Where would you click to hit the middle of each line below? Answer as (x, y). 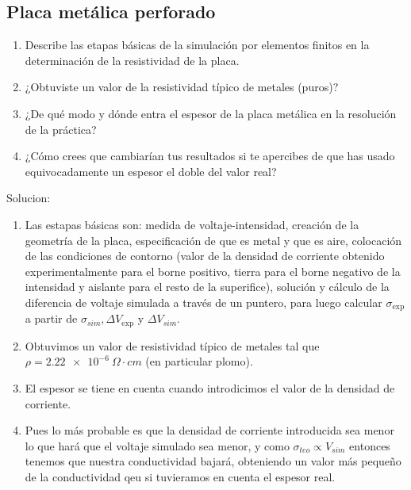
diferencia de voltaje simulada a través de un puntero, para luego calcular (204, 302)
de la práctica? (61, 129)
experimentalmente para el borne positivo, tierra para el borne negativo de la (213, 271)
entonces (370, 445)
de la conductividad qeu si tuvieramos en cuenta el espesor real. (180, 476)
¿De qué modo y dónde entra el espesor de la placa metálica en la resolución (211, 113)
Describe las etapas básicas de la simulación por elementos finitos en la (197, 45)
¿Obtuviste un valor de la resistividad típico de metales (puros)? (182, 87)
